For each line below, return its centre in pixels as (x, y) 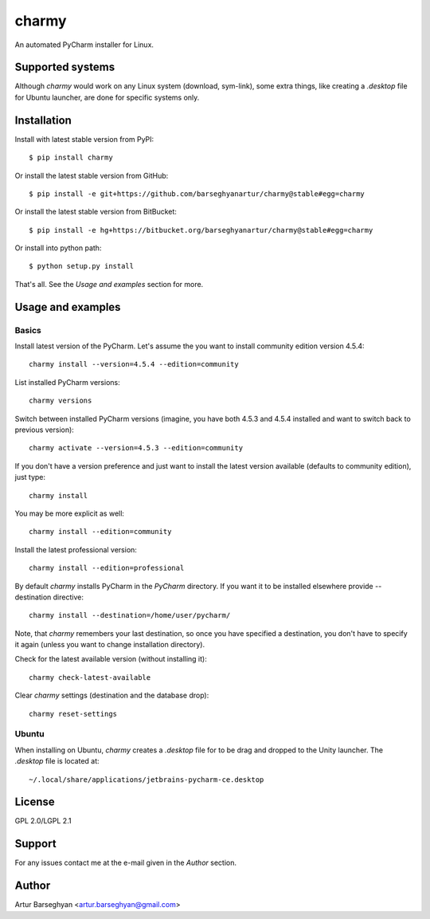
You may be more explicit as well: (70, 513)
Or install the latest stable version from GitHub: (92, 175)
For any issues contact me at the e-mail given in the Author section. (125, 863)
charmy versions (61, 401)
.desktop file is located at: (57, 761)
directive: (68, 597)
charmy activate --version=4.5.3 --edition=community (136, 448)
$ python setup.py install (82, 266)
